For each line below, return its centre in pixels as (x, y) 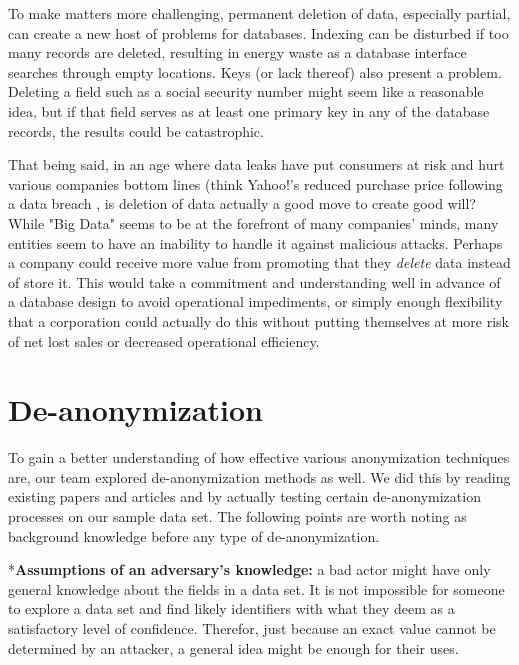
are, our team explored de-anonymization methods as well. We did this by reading (259, 476)
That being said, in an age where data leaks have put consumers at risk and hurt (256, 164)
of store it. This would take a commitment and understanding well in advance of (254, 281)
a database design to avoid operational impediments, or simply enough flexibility (255, 301)
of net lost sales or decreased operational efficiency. (164, 340)
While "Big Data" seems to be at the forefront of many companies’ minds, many (253, 222)
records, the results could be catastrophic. (136, 130)
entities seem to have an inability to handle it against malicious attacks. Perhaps (255, 242)
